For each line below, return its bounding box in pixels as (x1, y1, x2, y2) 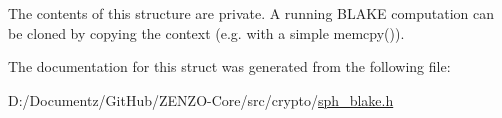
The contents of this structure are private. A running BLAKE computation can (8, 3, 494, 23)
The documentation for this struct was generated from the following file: (8, 56, 451, 77)
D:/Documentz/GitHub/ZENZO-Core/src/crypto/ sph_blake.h (8, 89, 394, 110)
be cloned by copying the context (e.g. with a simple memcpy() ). (8, 22, 405, 43)
